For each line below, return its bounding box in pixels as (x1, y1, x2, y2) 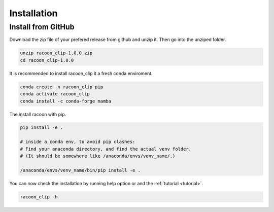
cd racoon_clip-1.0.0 (20, 57, 74, 63)
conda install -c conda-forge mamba (20, 98, 112, 104)
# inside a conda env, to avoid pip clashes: (20, 139, 135, 145)
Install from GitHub (9, 22, 75, 31)
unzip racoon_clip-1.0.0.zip (20, 50, 93, 56)
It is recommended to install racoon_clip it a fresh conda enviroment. (9, 70, 153, 76)
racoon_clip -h (20, 194, 58, 200)
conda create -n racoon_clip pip (20, 84, 104, 90)
